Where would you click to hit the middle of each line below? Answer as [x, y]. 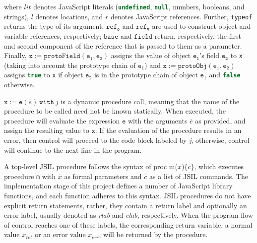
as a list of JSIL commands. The [199, 176]
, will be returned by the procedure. [153, 234]
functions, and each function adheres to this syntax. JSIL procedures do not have [128, 195]
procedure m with [30, 176]
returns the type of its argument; [54, 26]
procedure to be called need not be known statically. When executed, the [115, 111]
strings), [16, 16]
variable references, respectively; [53, 35]
